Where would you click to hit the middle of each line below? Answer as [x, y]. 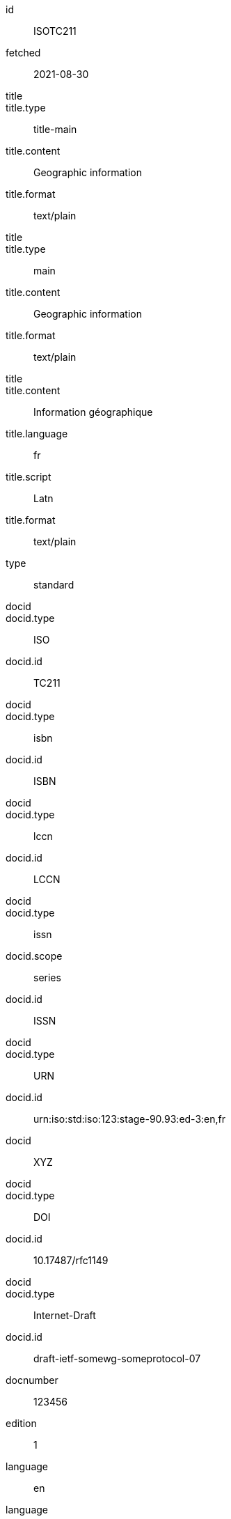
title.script [29, 477]
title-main [55, 129]
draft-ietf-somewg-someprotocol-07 [117, 1358]
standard [54, 585]
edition [21, 1423]
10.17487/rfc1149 [71, 1260]
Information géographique [93, 412]
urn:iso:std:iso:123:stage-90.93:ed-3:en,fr [130, 1119]
